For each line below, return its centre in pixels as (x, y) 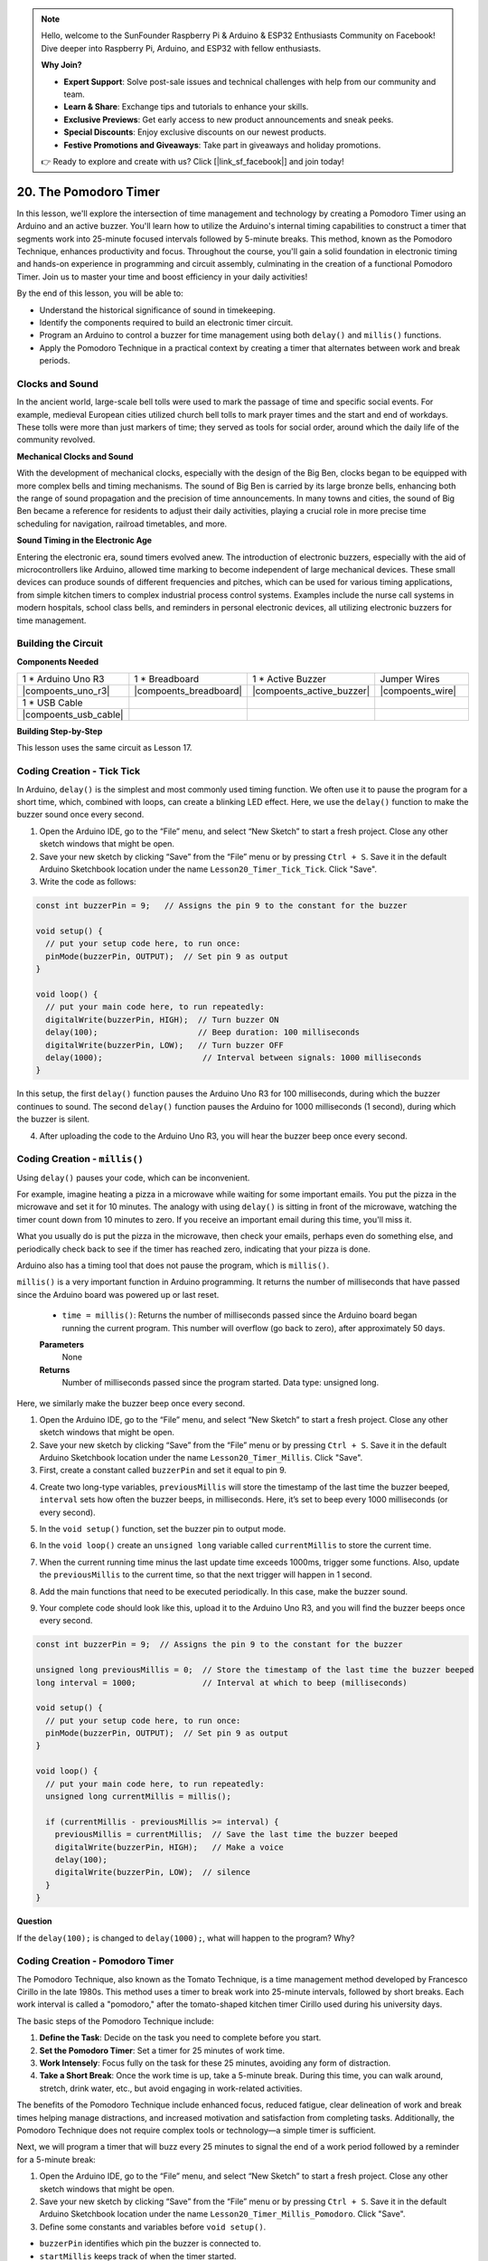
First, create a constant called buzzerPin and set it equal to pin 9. (163, 1471)
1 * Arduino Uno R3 (63, 679)
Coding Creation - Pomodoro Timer (95, 1961)
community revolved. (56, 440)
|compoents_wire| (418, 691)
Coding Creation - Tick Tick (78, 771)
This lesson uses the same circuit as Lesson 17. (104, 748)
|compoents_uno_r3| (66, 691)
